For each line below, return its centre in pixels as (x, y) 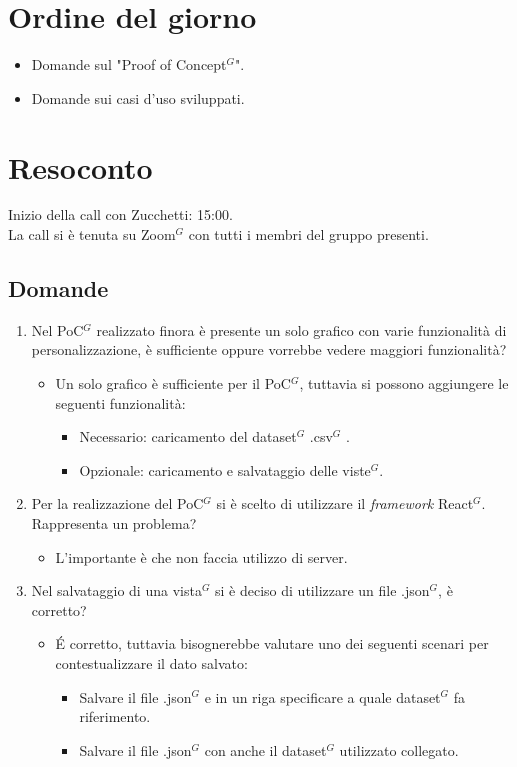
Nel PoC (57, 329)
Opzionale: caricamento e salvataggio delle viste (225, 469)
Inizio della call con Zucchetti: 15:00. (120, 214)
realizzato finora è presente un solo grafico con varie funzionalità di (301, 329)
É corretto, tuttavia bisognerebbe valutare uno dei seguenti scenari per (272, 643)
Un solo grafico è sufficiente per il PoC (173, 383)
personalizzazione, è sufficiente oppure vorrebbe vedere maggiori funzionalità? (269, 349)
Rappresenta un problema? (114, 522)
